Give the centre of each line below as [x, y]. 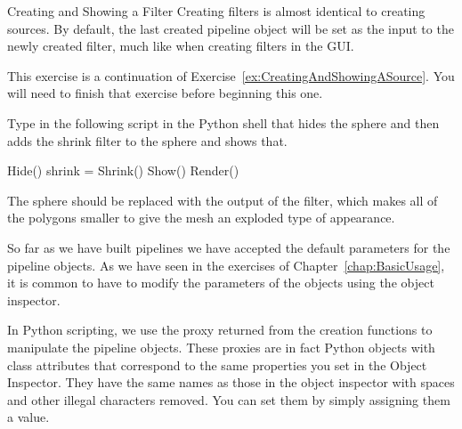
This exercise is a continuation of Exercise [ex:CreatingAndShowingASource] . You [231, 75]
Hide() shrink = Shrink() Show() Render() [123, 170]
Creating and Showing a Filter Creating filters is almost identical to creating [216, 11]
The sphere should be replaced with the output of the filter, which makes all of [223, 200]
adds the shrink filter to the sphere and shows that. [147, 140]
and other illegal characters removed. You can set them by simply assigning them [229, 399]
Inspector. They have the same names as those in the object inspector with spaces [231, 382]
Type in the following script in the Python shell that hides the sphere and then [223, 122]
